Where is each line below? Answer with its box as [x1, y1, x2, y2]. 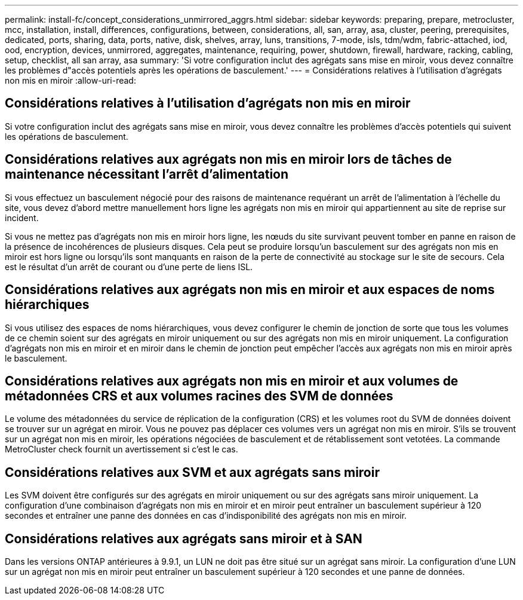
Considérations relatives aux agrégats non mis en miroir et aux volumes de [5, 373, 459, 388]
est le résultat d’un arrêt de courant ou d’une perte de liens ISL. [5, 261, 253, 272]
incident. [5, 212, 39, 223]
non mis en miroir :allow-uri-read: [5, 75, 136, 85]
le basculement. [5, 353, 67, 363]
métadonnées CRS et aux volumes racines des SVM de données [5, 388, 393, 403]
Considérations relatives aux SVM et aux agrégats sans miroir [5, 464, 380, 480]
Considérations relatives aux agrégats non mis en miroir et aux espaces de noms [5, 282, 495, 298]
